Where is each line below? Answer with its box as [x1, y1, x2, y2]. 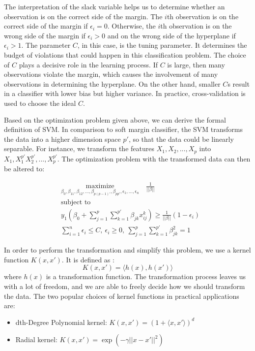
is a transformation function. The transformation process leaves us [46, 271, 246, 282]
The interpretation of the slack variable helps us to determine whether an [4, 1, 225, 11]
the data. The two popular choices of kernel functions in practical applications [4, 290, 239, 301]
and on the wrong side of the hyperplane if [107, 30, 236, 40]
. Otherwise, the [107, 21, 156, 31]
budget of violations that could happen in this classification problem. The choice [4, 49, 246, 60]
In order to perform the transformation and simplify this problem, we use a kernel [4, 245, 251, 255]
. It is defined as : [61, 254, 114, 264]
